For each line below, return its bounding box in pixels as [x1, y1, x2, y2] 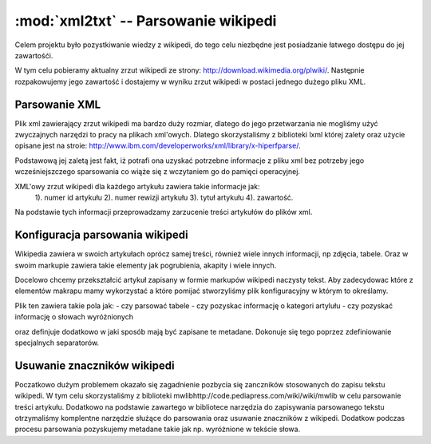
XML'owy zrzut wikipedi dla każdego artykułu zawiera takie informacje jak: [14, 181, 260, 191]
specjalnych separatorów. [14, 338, 100, 347]
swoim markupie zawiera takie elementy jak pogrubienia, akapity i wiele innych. [14, 260, 277, 270]
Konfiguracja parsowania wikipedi [14, 228, 189, 242]
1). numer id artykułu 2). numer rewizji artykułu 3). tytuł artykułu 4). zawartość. [34, 192, 294, 202]
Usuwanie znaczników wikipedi [14, 359, 175, 372]
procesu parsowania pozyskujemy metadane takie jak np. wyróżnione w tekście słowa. [14, 424, 301, 434]
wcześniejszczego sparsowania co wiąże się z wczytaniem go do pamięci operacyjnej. [14, 167, 301, 176]
